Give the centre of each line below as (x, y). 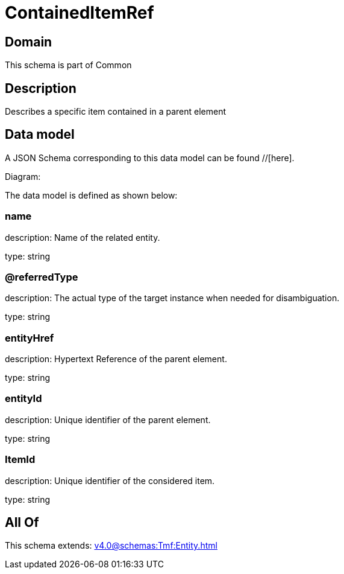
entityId (23, 399)
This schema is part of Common (68, 65)
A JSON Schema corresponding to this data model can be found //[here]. (150, 158)
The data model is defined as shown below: (91, 195)
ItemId (20, 460)
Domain (29, 42)
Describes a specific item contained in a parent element (115, 112)
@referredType (42, 277)
